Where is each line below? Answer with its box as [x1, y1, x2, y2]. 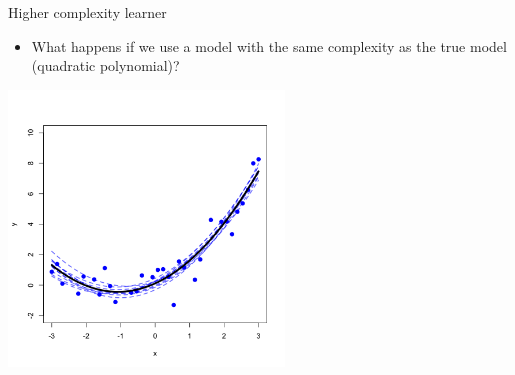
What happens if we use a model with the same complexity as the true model [31, 35, 507, 56]
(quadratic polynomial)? [31, 55, 180, 76]
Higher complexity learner [8, 2, 167, 22]
